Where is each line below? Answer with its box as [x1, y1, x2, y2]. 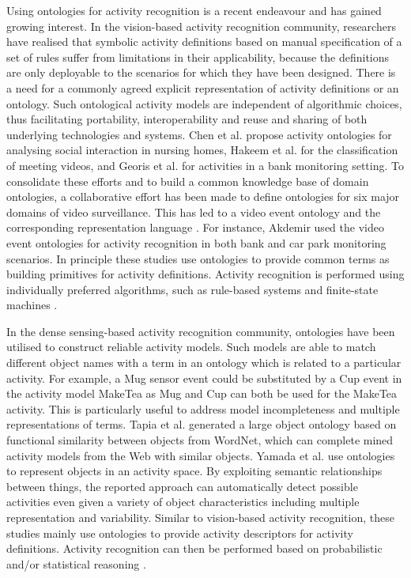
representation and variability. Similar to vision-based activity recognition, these [6, 509, 394, 525]
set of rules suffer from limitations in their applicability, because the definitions [6, 48, 390, 65]
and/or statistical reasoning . [6, 555, 146, 572]
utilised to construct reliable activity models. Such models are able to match [6, 338, 376, 355]
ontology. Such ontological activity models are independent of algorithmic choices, [6, 95, 402, 111]
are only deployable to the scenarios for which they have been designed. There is [6, 64, 396, 81]
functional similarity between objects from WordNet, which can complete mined [6, 432, 394, 448]
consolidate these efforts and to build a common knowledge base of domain [6, 172, 369, 189]
